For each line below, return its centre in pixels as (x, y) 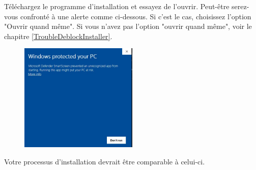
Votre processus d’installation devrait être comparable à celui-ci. (105, 161)
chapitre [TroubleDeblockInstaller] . (58, 36)
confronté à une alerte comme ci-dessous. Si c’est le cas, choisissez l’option (136, 16)
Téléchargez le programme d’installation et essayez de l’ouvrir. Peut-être (117, 6)
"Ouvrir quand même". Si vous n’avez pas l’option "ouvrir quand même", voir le (128, 26)
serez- (240, 6)
